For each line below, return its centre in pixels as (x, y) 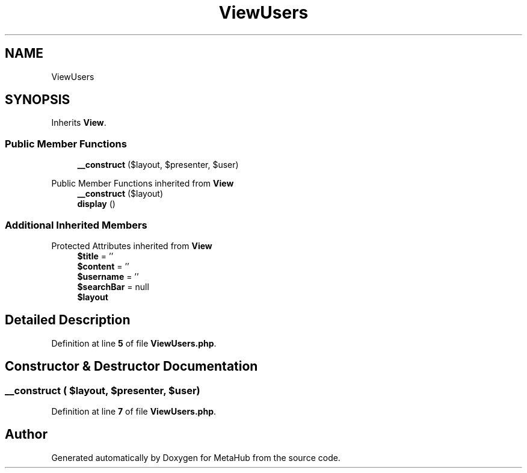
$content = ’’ (103, 266)
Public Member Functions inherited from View (143, 184)
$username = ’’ (108, 276)
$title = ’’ (95, 256)
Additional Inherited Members (76, 225)
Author (26, 434)
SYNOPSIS (38, 100)
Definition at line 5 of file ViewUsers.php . (134, 343)
